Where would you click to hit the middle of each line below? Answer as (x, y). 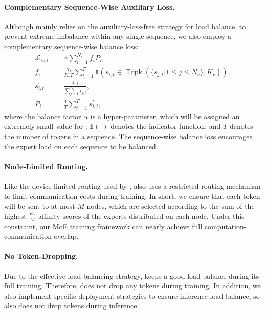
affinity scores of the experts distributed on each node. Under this (141, 216)
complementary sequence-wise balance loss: (71, 46)
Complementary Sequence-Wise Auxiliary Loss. (90, 6)
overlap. (66, 236)
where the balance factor (43, 116)
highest (15, 216)
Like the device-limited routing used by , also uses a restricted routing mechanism (132, 185)
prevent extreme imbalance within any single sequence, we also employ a (118, 36)
